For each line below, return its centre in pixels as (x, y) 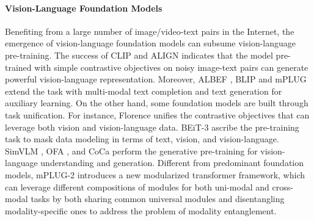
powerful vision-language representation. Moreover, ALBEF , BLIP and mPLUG (156, 79)
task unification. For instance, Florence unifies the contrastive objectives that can (157, 114)
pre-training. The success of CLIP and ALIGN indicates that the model (139, 55)
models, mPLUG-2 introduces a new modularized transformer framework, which (155, 174)
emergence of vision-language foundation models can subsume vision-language (151, 43)
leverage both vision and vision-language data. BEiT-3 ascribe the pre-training (152, 127)
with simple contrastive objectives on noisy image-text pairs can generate (171, 67)
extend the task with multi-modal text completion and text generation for (144, 91)
